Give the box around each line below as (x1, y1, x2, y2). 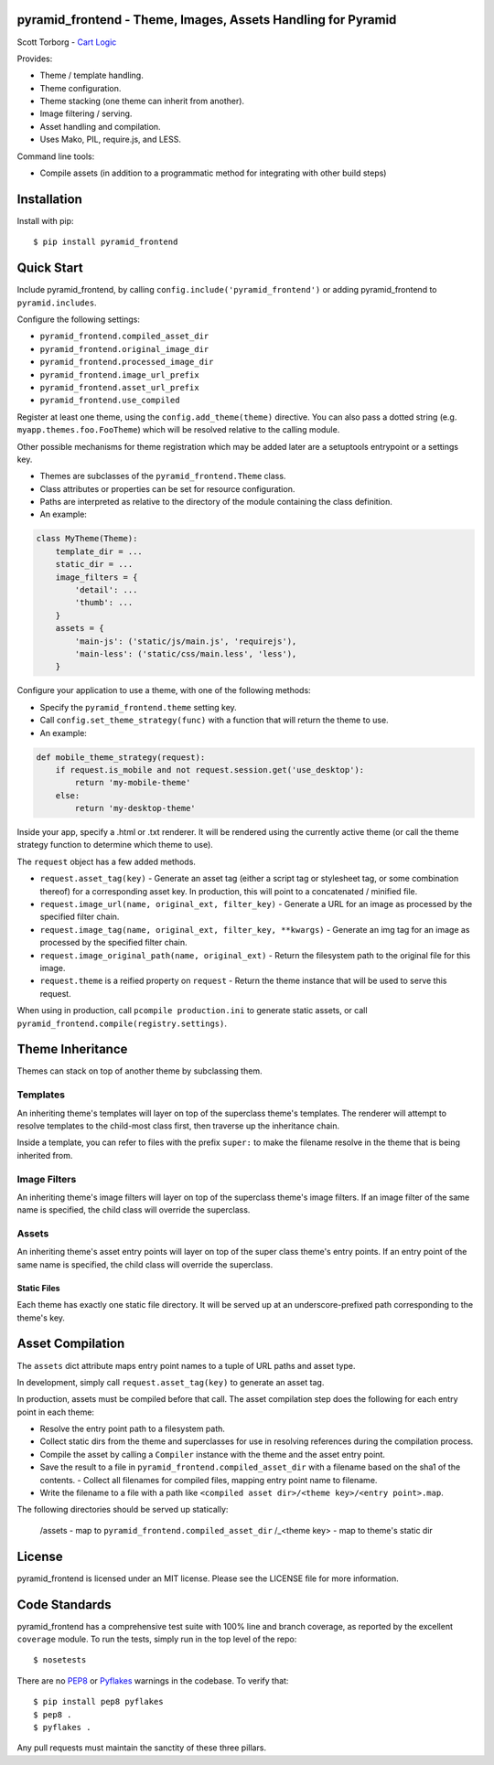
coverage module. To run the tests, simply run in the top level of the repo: (16, 1633, 297, 1644)
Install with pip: (16, 215, 74, 226)
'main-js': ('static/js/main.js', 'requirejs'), (74, 636, 297, 647)
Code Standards (16, 1597, 112, 1612)
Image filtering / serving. (39, 108, 133, 119)
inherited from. (16, 1150, 73, 1161)
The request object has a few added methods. (16, 856, 197, 867)
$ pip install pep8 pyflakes (33, 1696, 164, 1707)
